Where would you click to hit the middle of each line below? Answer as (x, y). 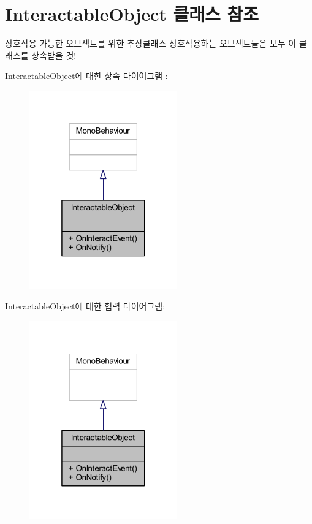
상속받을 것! (54, 55)
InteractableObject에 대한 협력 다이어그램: (85, 306)
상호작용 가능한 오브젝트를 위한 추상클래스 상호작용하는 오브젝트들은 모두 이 (151, 43)
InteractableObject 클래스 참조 (132, 14)
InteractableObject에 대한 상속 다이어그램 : (86, 76)
